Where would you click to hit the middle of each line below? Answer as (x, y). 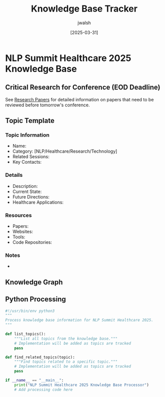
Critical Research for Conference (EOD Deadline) (83, 87)
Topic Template (30, 121)
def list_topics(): (26, 334)
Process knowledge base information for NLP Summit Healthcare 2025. (79, 320)
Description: (25, 186)
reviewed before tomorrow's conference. (48, 105)
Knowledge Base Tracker (84, 9)
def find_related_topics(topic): (40, 357)
